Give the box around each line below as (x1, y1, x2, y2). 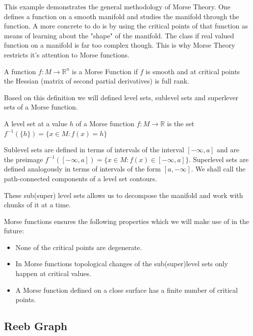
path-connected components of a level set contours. (4, 173, 157, 183)
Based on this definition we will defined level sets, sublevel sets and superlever (4, 92, 239, 102)
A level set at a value (4, 118, 68, 128)
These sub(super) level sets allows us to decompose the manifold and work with (4, 190, 243, 200)
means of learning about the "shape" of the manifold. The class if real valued (4, 30, 234, 40)
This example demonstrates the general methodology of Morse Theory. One (4, 1, 231, 11)
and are (217, 144, 240, 155)
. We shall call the (191, 164, 246, 174)
